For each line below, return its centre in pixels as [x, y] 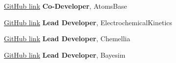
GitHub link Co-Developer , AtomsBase [66, 6]
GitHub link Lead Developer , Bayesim [65, 55]
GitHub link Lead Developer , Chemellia [67, 39]
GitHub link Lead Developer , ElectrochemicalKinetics [88, 22]
